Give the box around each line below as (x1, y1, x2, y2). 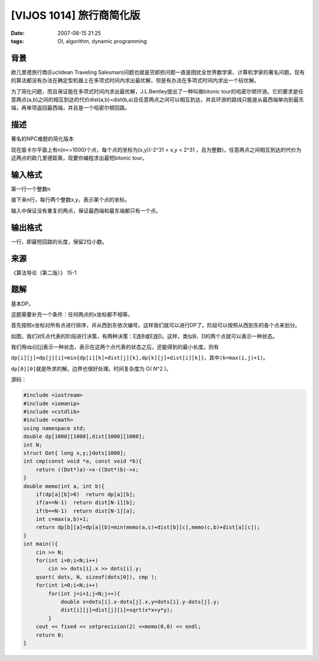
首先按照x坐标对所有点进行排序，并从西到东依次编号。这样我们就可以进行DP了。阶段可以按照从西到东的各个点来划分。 (11, 322, 301, 329)
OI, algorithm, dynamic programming (57, 37, 147, 44)
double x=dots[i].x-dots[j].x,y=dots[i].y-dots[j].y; (60, 598, 220, 605)
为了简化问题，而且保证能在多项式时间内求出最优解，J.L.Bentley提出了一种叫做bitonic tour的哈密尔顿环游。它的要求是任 (11, 87, 304, 95)
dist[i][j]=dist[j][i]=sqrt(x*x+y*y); (60, 607, 174, 614)
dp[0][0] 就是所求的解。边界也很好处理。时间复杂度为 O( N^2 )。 (11, 365, 171, 372)
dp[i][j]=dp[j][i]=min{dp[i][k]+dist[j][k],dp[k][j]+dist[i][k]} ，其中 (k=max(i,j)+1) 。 (11, 354, 269, 362)
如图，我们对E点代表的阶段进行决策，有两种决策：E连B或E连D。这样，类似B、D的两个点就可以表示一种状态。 (11, 333, 278, 340)
